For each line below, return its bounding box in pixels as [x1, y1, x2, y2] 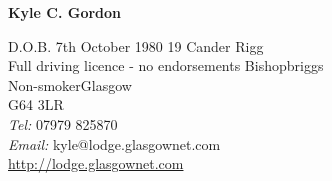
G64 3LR [8, 94, 64, 115]
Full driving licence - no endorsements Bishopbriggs [8, 55, 324, 76]
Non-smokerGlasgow [8, 74, 132, 95]
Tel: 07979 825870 [8, 113, 118, 134]
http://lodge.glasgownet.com [8, 153, 184, 174]
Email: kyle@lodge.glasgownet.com [8, 133, 221, 154]
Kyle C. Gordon [8, 2, 122, 22]
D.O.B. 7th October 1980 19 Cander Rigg [8, 35, 264, 56]
